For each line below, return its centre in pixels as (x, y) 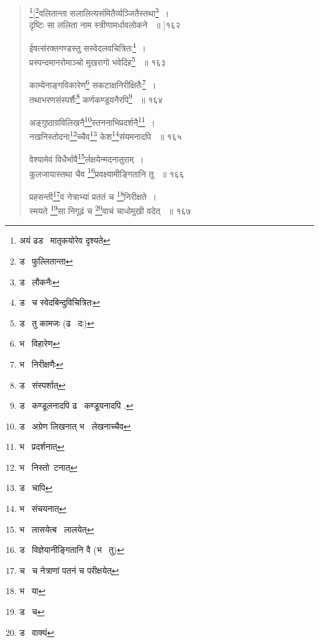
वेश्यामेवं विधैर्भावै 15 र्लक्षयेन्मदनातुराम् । (86, 158)
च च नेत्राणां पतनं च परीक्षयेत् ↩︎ (69, 570)
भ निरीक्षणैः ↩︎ (41, 364)
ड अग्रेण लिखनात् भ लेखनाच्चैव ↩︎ (75, 426)
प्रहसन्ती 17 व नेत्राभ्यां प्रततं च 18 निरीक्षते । (93, 195)
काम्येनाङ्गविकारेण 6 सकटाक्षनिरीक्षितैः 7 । (93, 84)
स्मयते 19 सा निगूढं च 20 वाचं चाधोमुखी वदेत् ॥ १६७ (110, 210)
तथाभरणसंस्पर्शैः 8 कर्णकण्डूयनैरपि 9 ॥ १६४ (96, 98)
